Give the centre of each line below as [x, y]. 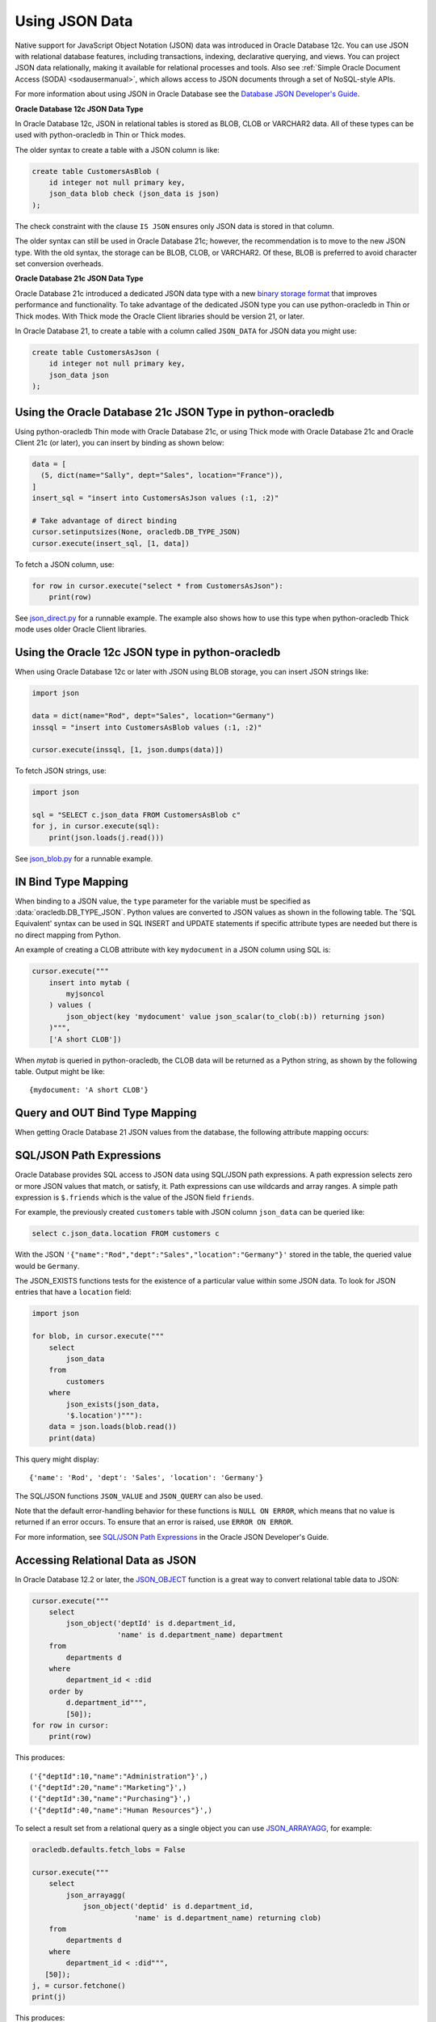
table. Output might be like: [60, 1071]
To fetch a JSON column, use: [65, 564]
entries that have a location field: [73, 1292]
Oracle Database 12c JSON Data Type [79, 108]
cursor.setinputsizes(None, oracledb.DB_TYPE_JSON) [136, 532]
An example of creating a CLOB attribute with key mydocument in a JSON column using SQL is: [173, 950]
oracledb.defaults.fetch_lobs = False [109, 1850]
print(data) [73, 1438]
